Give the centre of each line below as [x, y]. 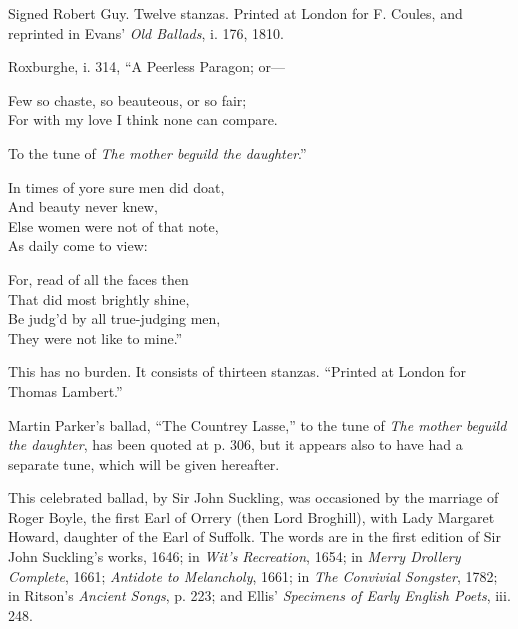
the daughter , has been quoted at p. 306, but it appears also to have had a [235, 444]
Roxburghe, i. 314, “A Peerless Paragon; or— [147, 66]
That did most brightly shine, [99, 298]
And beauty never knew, [83, 206]
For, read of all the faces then [98, 278]
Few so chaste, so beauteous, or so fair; [127, 99]
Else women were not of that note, [113, 225]
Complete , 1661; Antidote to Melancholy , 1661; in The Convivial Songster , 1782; [253, 575]
